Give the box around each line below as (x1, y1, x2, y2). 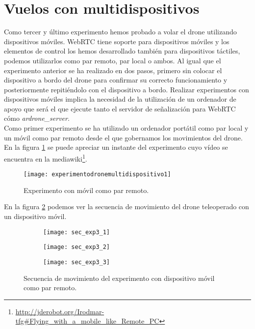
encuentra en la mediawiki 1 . (4, 152, 87, 164)
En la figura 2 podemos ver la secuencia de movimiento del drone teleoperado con (4, 201, 249, 212)
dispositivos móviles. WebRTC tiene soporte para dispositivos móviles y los (4, 36, 229, 46)
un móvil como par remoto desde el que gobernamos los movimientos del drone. (4, 132, 243, 142)
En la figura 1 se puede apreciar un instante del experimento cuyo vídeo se (4, 142, 228, 152)
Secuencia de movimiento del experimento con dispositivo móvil (24, 273, 215, 283)
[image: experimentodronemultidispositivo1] (24, 171, 171, 178)
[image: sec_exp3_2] (43, 244, 110, 251)
